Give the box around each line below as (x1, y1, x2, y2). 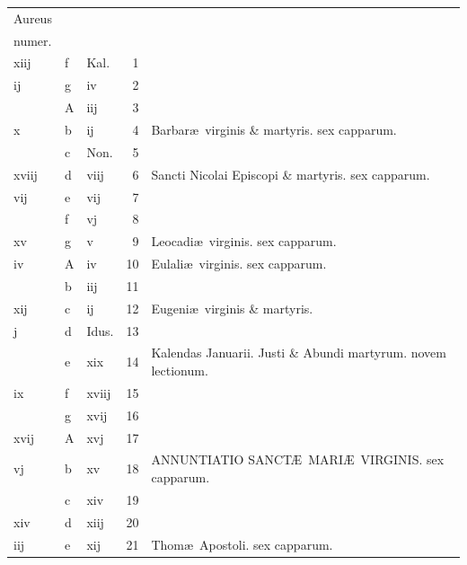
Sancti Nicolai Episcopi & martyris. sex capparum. (151, 164, 430, 183)
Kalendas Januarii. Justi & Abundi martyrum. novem (151, 343, 446, 362)
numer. (13, 31, 52, 49)
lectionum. (151, 361, 208, 379)
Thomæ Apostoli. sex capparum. (151, 534, 333, 553)
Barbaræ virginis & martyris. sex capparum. (151, 119, 397, 138)
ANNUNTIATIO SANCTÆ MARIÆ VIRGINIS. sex (151, 450, 445, 469)
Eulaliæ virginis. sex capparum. (151, 254, 327, 273)
